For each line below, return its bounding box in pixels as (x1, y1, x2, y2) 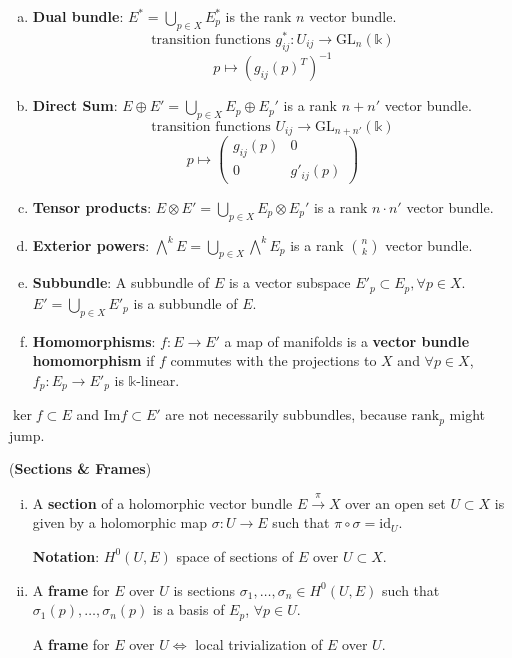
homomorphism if (32, 350, 155, 371)
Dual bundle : (32, 6, 124, 26)
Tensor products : (32, 196, 152, 217)
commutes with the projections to (170, 350, 377, 371)
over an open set (345, 492, 446, 513)
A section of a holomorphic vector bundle (32, 492, 293, 513)
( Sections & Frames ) (9, 458, 152, 479)
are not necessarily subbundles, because (165, 404, 407, 425)
